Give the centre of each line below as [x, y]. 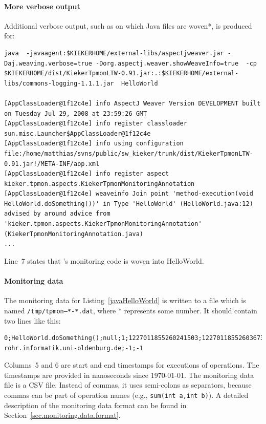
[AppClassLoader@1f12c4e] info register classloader [96, 124]
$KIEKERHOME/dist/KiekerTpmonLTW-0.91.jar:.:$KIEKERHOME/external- [121, 73]
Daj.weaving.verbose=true [48, 63]
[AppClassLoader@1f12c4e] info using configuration [94, 144]
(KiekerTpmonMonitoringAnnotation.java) [74, 234]
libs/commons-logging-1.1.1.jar [59, 83]
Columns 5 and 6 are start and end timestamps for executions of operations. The [132, 365]
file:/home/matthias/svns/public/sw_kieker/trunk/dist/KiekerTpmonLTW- [129, 153]
